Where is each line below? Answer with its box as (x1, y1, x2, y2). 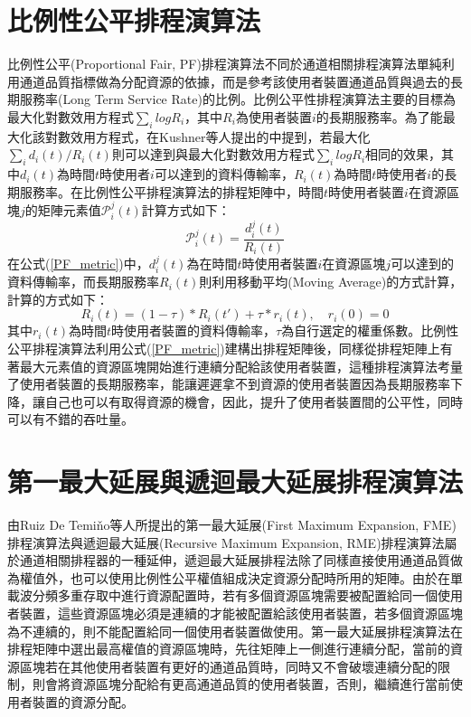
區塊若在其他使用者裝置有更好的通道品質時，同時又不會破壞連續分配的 (19, 656, 438, 675)
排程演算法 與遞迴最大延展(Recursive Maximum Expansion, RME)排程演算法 (7, 533, 445, 552)
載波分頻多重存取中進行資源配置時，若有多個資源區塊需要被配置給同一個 (7, 586, 438, 605)
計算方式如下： (141, 200, 231, 219)
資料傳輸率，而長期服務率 (7, 272, 159, 291)
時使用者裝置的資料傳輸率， (111, 321, 277, 340)
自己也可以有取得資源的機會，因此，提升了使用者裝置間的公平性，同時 (44, 392, 463, 410)
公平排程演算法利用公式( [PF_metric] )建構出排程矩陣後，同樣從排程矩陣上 (7, 338, 440, 357)
